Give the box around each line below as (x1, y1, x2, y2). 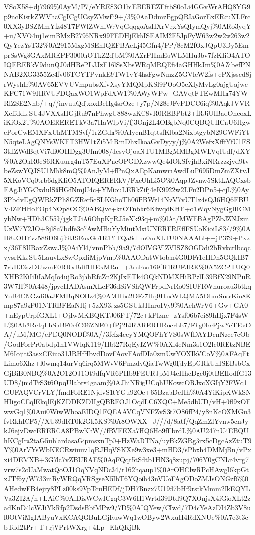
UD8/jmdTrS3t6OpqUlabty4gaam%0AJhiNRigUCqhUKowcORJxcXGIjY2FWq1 (4, 377, 248, 387)
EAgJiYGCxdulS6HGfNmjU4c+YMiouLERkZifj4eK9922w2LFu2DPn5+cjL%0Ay (4, 184, 249, 195)
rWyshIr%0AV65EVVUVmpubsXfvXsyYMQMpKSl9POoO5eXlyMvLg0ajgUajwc (4, 78, 248, 89)
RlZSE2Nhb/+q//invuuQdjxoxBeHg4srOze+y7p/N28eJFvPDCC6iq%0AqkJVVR (4, 97, 250, 108)
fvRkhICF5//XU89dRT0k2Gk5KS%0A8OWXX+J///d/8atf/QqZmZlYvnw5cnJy (4, 416, 249, 426)
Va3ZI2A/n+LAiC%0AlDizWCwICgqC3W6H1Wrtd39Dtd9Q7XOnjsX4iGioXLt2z (4, 493, 251, 503)
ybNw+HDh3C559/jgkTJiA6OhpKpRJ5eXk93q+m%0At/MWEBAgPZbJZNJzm (4, 213, 249, 224)
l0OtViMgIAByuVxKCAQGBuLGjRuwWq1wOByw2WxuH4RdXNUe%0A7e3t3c (4, 512, 248, 522)
